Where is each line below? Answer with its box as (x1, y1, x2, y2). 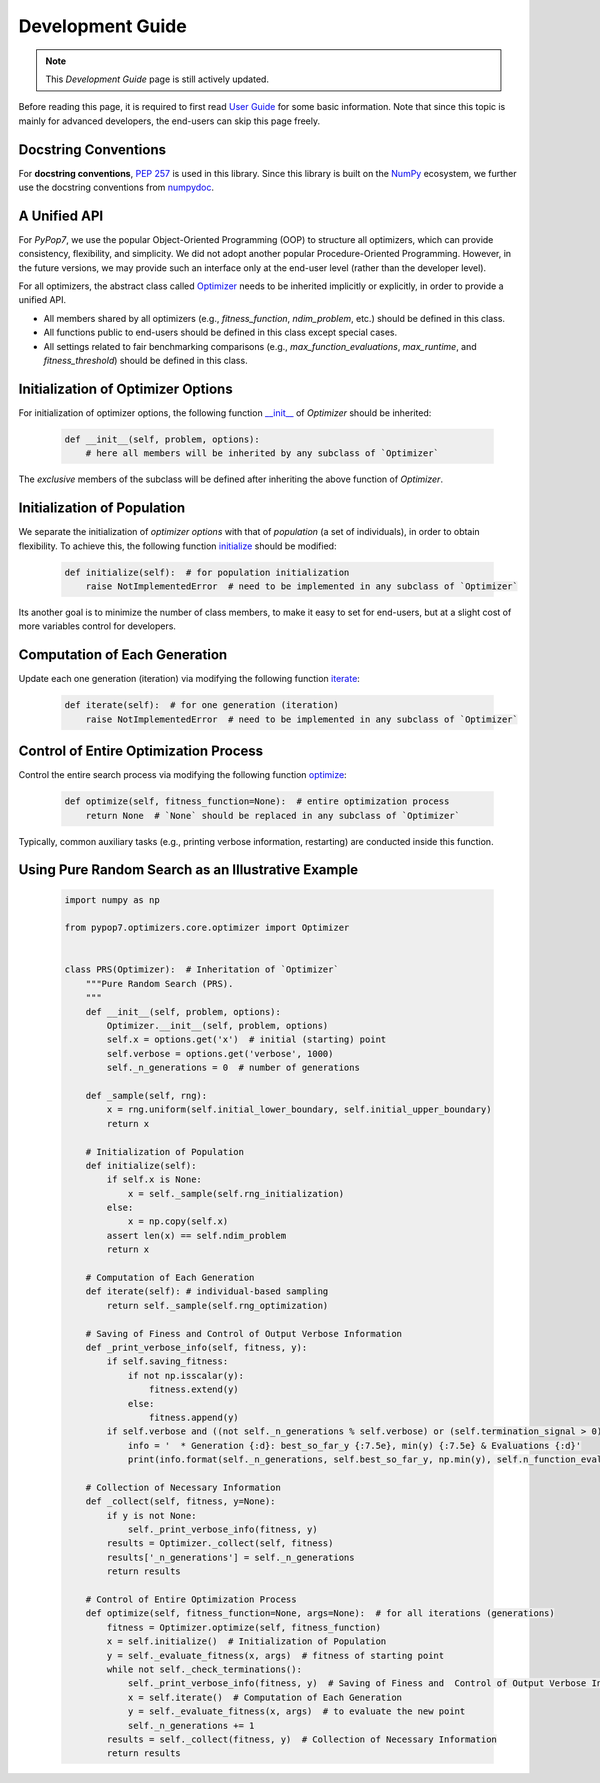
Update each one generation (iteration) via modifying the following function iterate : (18, 673, 360, 685)
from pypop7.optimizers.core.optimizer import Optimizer (64, 922, 350, 934)
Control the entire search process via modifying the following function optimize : (18, 769, 347, 781)
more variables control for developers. (18, 620, 177, 632)
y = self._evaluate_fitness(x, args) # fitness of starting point (106, 1650, 445, 1661)
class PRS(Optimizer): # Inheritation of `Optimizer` (64, 964, 339, 975)
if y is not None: (106, 1510, 197, 1521)
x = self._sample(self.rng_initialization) (127, 1188, 345, 1199)
